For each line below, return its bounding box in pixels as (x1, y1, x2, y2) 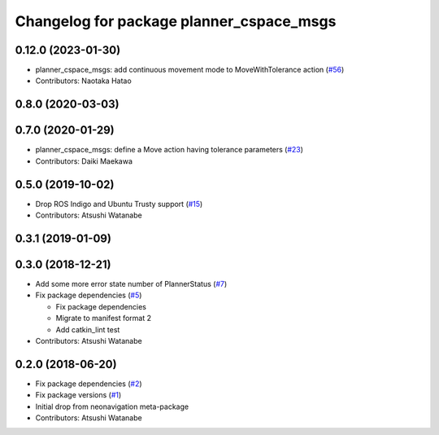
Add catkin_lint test (55, 324, 120, 334)
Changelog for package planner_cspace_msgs (15, 12, 337, 30)
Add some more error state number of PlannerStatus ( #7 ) (35, 279, 228, 288)
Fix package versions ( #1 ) (35, 390, 122, 400)
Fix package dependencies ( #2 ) (35, 379, 142, 389)
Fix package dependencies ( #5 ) (35, 290, 142, 301)
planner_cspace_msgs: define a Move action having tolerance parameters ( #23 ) (35, 145, 304, 155)
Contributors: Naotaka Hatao (35, 76, 132, 86)
